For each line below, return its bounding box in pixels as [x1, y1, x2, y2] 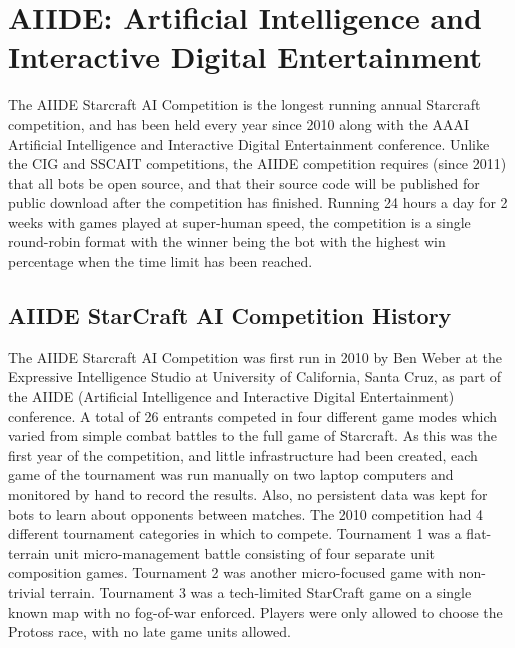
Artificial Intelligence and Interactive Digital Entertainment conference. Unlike [8, 133, 490, 154]
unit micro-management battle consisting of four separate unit [53, 542, 436, 563]
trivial [8, 581, 46, 602]
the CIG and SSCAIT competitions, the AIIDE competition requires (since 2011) [8, 153, 507, 174]
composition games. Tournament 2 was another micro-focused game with [8, 562, 455, 583]
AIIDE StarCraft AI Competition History [8, 300, 452, 331]
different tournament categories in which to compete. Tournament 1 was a [8, 523, 462, 544]
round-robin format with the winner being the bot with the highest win [8, 231, 446, 252]
